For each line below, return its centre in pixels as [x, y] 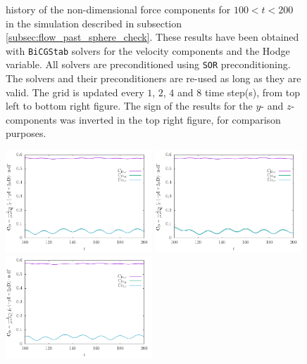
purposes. [26, 133]
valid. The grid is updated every [75, 92]
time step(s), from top [252, 92]
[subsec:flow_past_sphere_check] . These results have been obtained [152, 37]
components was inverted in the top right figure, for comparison [143, 119]
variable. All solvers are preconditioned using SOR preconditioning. [148, 64]
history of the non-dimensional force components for [118, 9]
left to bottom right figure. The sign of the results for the [129, 106]
